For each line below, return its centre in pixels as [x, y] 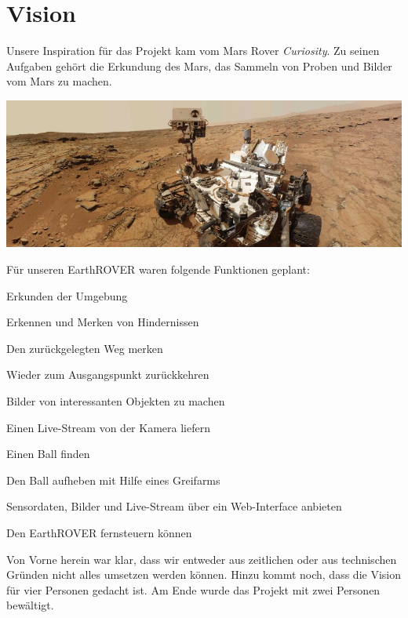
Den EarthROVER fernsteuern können [99, 532]
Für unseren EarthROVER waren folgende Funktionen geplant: [158, 269]
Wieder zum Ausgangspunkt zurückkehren [108, 374]
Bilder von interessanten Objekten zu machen [116, 401]
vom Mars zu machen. [59, 81]
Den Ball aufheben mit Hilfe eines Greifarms [113, 480]
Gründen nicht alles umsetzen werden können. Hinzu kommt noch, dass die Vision [204, 574]
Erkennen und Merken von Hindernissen [103, 322]
